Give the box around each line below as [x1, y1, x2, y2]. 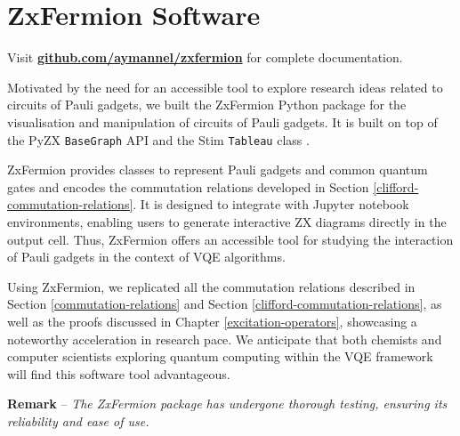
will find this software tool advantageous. [7, 364, 230, 383]
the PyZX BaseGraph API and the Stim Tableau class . [7, 130, 310, 149]
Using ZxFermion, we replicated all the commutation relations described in [7, 277, 416, 295]
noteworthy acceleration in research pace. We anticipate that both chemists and [7, 329, 442, 348]
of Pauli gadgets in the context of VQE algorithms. [7, 247, 286, 266]
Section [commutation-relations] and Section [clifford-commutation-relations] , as [7, 295, 442, 313]
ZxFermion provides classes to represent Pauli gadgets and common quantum [7, 160, 428, 179]
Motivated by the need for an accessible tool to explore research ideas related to [7, 77, 443, 96]
